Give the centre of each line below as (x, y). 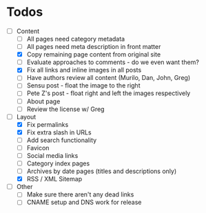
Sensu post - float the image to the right (83, 85)
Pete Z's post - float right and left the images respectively (109, 93)
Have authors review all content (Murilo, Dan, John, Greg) (109, 78)
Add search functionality (62, 140)
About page (43, 101)
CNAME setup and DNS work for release (84, 202)
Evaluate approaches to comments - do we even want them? (113, 62)
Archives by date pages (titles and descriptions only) (102, 171)
